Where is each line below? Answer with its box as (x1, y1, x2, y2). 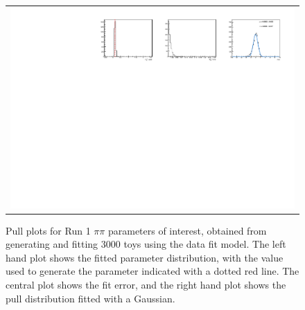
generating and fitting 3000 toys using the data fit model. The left (6, 237, 286, 251)
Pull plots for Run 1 (6, 223, 91, 237)
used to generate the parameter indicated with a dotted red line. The (6, 264, 299, 278)
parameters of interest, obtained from (107, 223, 267, 237)
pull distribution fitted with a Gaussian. (6, 291, 175, 305)
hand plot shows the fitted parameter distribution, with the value (6, 250, 284, 264)
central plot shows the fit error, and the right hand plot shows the (6, 277, 286, 291)
